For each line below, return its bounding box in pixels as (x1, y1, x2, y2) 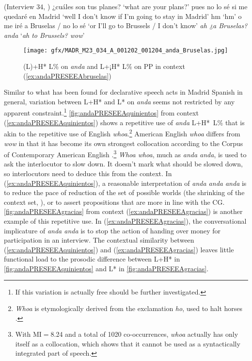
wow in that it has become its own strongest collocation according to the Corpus (4, 138, 243, 148)
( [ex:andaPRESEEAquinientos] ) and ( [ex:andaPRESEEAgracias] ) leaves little (4, 244, 234, 254)
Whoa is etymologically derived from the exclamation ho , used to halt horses (15, 303, 243, 313)
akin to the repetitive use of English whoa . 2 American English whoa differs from (4, 127, 240, 138)
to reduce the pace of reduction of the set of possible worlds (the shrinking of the (4, 187, 245, 197)
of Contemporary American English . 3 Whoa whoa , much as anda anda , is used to (4, 148, 247, 159)
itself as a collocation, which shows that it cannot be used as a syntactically (15, 338, 240, 348)
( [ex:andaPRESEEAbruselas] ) (23, 70, 111, 81)
